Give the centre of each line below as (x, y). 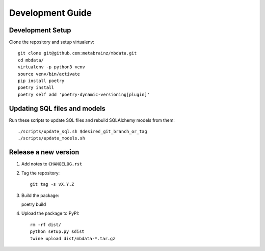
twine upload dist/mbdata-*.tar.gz (73, 238)
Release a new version (44, 152)
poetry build (34, 204)
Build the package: (40, 195)
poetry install (36, 88)
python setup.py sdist (57, 232)
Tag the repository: (40, 173)
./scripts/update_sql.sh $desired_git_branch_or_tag (82, 132)
